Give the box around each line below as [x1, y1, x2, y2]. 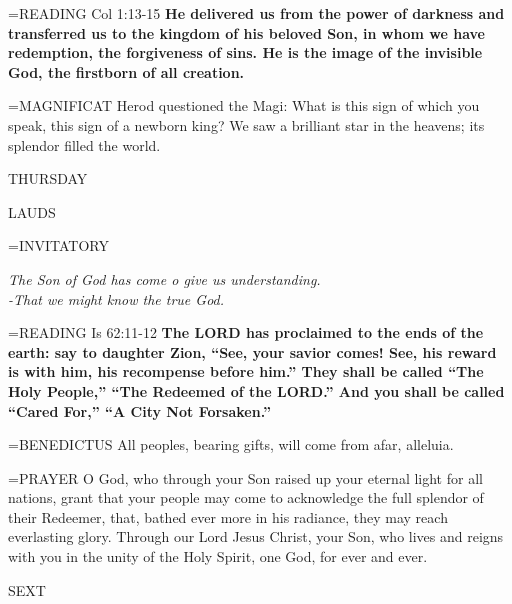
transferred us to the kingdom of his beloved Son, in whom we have [8, 22, 485, 43]
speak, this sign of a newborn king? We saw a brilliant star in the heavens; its [8, 114, 485, 135]
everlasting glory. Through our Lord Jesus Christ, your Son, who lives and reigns [8, 526, 504, 547]
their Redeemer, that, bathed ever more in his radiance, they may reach [8, 506, 448, 527]
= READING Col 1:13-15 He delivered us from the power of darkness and [8, 3, 505, 23]
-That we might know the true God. [8, 288, 225, 309]
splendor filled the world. [8, 134, 161, 155]
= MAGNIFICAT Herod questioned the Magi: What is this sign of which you [8, 95, 480, 116]
